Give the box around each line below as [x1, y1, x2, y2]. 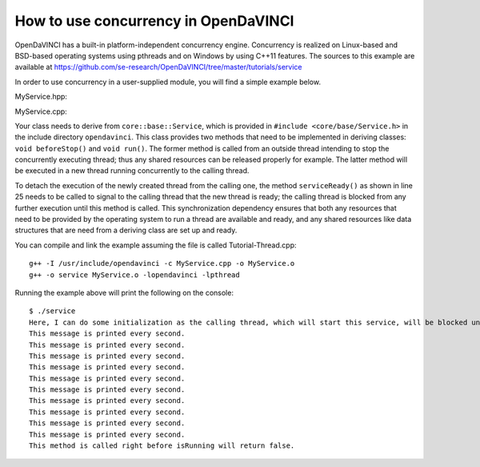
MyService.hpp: [14, 92, 68, 102]
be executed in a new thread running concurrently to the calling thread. [14, 166, 250, 175]
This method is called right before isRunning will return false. [29, 441, 295, 450]
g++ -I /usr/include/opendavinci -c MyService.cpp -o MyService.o [29, 259, 295, 268]
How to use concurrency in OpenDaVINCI [14, 12, 294, 30]
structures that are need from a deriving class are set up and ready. [14, 225, 238, 236]
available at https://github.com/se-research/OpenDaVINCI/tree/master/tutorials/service [14, 62, 303, 72]
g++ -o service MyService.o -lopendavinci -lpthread [29, 270, 240, 280]
